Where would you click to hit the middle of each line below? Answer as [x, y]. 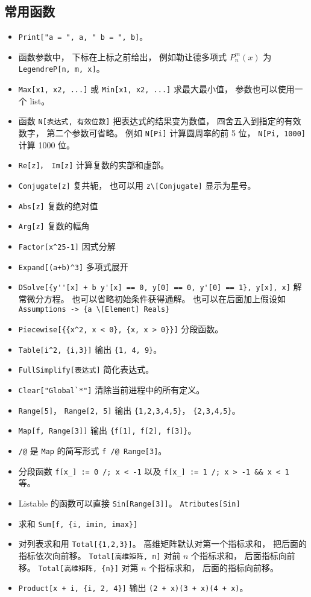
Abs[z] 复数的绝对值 [58, 205]
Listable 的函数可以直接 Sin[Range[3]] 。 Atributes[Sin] [129, 503]
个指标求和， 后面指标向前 [243, 555]
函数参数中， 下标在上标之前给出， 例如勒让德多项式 [123, 56]
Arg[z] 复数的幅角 [54, 226]
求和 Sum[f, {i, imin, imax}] [78, 523]
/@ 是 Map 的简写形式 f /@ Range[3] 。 [93, 451]
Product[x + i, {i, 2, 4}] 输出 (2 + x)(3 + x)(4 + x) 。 [133, 588]
